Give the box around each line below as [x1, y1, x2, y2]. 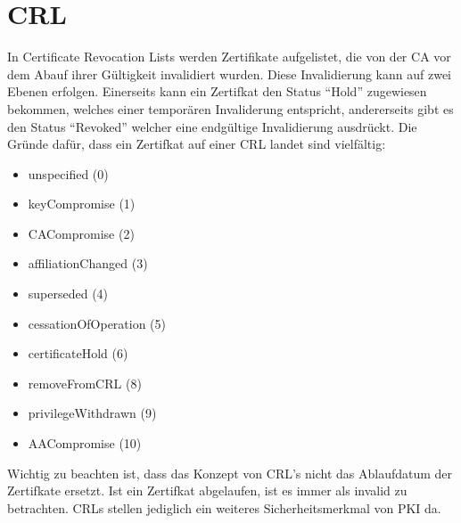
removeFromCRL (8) [28, 373, 142, 392]
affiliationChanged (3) [28, 254, 148, 273]
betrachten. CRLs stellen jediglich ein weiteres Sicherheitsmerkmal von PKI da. [7, 498, 441, 517]
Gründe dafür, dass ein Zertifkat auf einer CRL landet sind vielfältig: [7, 135, 386, 153]
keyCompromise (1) [28, 194, 136, 213]
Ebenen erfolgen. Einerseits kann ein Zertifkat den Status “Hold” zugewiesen [7, 82, 427, 101]
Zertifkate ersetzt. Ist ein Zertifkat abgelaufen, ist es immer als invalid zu [7, 481, 407, 500]
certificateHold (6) [28, 344, 128, 363]
